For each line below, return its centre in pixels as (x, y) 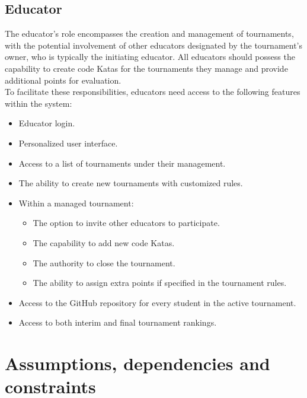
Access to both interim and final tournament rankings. (118, 322)
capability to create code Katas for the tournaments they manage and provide (146, 68)
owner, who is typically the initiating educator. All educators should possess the (150, 57)
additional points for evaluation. (63, 80)
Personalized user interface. (68, 143)
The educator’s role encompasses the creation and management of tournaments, (149, 34)
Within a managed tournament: (76, 203)
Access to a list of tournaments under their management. (122, 163)
